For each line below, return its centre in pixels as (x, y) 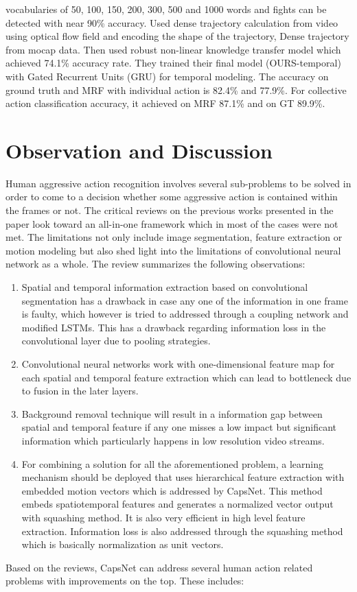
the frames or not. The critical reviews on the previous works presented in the (170, 210)
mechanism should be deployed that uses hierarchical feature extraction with (183, 477)
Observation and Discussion (139, 150)
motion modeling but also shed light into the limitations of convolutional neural (173, 250)
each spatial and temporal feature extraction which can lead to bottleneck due (186, 377)
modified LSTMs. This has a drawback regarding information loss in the (174, 327)
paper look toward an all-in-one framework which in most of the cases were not (172, 223)
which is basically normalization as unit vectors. (123, 544)
